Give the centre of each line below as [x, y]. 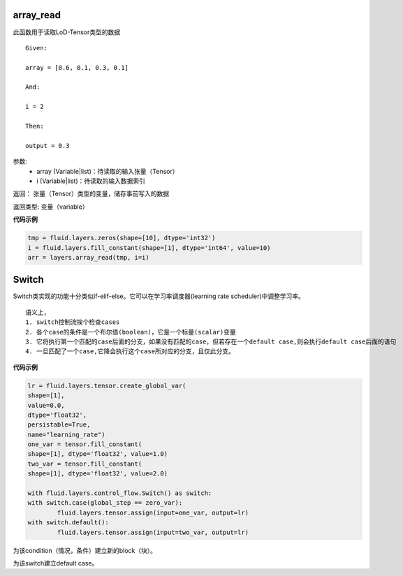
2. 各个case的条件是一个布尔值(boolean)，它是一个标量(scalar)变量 [131, 332]
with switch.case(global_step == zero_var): [105, 503]
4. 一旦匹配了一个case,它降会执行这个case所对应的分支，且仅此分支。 [130, 352]
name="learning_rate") [66, 434]
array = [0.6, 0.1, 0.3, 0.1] [77, 67]
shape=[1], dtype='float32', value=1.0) [97, 454]
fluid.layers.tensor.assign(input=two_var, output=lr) [153, 532]
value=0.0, [46, 405]
